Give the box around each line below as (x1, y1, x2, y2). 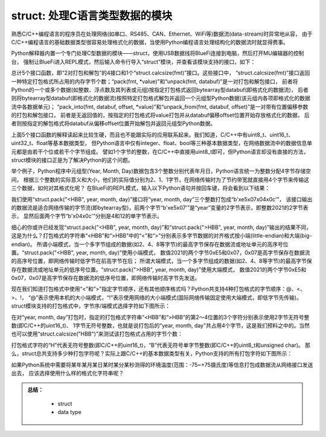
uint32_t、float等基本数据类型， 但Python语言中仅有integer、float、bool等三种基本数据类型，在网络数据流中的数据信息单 (11, 140, 313, 147)
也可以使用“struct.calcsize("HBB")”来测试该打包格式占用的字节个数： (11, 330, 184, 338)
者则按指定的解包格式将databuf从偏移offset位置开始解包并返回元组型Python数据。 (11, 120, 216, 127)
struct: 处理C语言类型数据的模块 (11, 9, 173, 22)
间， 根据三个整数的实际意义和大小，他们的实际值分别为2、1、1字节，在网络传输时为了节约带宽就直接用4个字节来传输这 (11, 176, 309, 183)
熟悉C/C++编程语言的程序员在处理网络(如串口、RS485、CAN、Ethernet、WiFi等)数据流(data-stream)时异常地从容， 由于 (11, 30, 313, 37)
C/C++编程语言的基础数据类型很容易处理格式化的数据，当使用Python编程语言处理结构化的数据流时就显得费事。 (11, 38, 289, 45)
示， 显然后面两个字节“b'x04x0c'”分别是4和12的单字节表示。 (11, 212, 163, 220)
